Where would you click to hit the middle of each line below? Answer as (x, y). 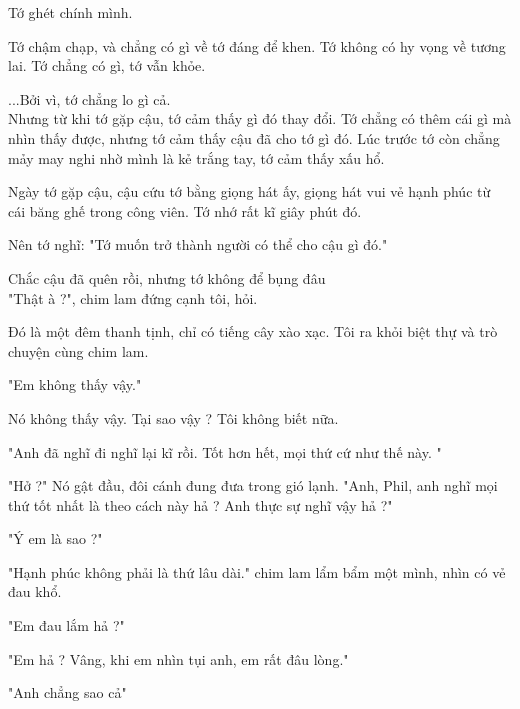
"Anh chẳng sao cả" (67, 692)
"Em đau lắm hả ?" (66, 625)
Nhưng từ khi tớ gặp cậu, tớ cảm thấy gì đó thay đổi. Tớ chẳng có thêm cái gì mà (260, 118)
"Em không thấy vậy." (75, 384)
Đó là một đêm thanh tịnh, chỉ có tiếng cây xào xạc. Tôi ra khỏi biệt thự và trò (253, 331)
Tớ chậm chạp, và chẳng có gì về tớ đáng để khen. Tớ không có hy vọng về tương (257, 45)
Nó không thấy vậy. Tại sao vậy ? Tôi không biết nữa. (173, 417)
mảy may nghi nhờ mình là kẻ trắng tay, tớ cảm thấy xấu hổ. (196, 157)
